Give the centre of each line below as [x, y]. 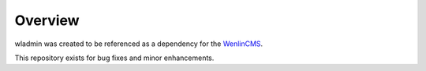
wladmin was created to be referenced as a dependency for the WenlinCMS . [139, 44]
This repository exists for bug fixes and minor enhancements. [114, 58]
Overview [47, 20]
